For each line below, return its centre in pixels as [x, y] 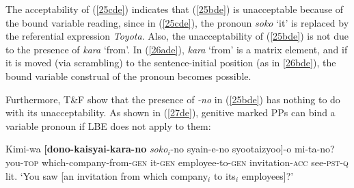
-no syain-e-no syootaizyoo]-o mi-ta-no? [253, 149]
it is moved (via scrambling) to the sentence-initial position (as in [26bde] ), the [171, 63]
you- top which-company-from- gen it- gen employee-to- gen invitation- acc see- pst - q [177, 162]
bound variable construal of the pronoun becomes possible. [128, 76]
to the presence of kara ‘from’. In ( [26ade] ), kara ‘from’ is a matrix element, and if [177, 49]
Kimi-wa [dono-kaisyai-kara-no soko [87, 149]
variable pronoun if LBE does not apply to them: [108, 125]
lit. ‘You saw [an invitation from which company [107, 175]
